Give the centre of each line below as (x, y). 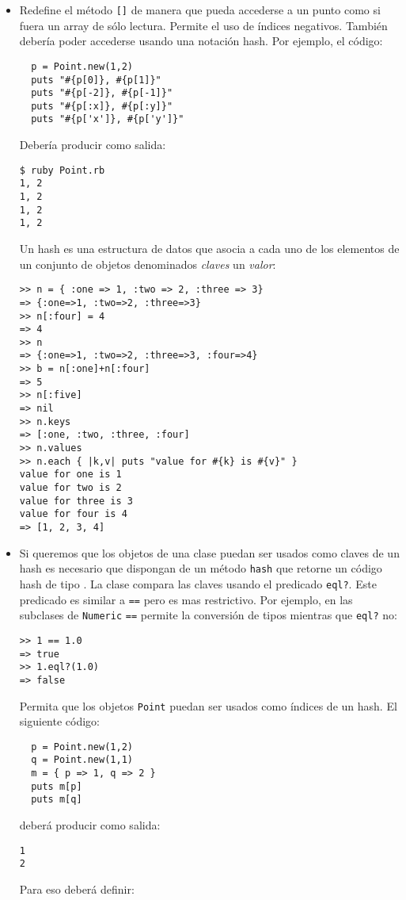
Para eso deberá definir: (77, 889)
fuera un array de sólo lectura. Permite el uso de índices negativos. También (203, 25)
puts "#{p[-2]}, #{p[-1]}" (102, 93)
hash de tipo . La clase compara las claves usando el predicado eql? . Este (198, 583)
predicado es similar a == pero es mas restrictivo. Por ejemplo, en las (186, 599)
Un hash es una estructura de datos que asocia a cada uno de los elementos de (209, 248)
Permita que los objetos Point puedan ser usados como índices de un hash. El (208, 705)
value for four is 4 (73, 514)
